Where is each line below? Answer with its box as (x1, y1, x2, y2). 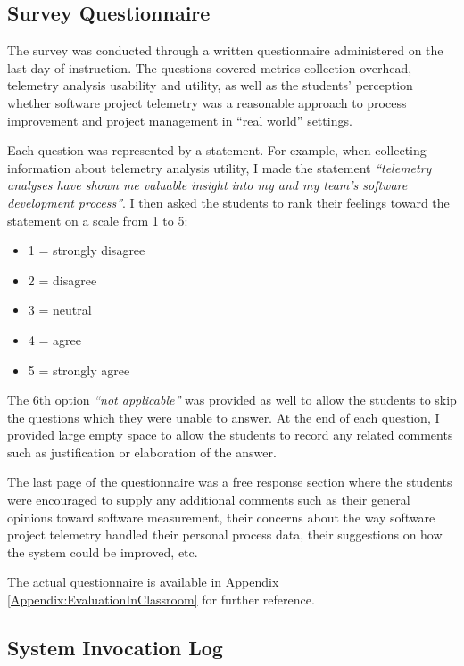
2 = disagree (28, 270, 97, 289)
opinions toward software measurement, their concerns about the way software (7, 507, 435, 526)
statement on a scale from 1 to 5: (7, 210, 188, 229)
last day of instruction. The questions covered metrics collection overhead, (7, 58, 412, 77)
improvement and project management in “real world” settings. (7, 111, 352, 129)
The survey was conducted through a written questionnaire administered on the (7, 41, 443, 60)
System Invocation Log (7, 634, 223, 662)
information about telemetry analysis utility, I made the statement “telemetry (7, 158, 432, 177)
